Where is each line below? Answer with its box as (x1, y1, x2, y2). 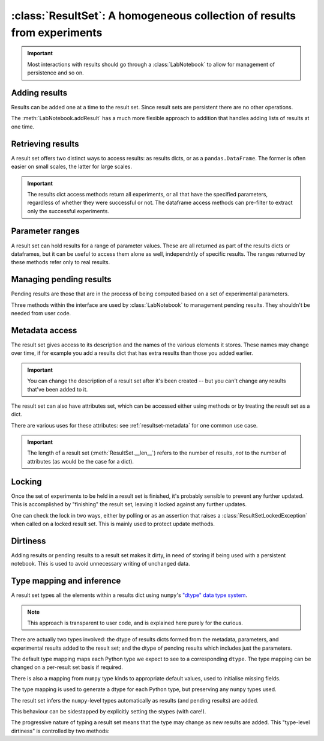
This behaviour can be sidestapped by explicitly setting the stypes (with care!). (11, 708, 206, 715)
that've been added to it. (27, 386, 88, 393)
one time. (11, 123, 35, 130)
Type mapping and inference (11, 576, 121, 586)
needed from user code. (11, 310, 71, 317)
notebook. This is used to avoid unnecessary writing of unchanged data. (11, 560, 190, 567)
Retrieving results (11, 139, 79, 149)
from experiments (11, 26, 103, 39)
